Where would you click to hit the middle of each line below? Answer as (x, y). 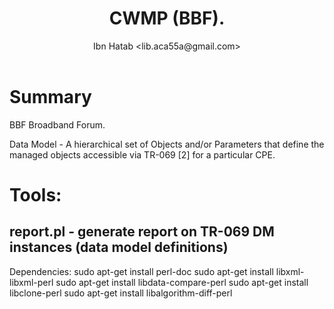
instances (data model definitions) (119, 247)
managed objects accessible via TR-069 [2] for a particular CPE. (142, 154)
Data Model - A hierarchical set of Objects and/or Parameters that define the (167, 144)
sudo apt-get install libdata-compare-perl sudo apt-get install (182, 282)
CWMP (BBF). (167, 18)
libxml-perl (31, 282)
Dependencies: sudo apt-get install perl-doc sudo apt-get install (141, 271)
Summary (50, 96)
